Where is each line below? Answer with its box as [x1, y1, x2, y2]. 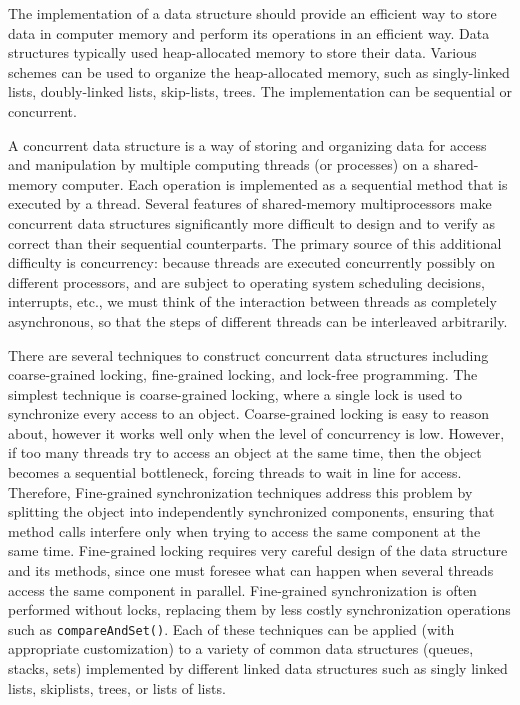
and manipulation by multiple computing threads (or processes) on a [8, 154, 430, 175]
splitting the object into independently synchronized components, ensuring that [8, 501, 495, 522]
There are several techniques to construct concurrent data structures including [8, 344, 489, 365]
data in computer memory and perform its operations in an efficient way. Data [8, 22, 490, 43]
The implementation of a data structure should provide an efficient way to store [8, 3, 497, 23]
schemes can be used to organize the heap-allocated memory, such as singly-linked [8, 61, 510, 82]
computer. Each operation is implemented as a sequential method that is [62, 173, 508, 194]
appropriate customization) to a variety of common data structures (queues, [8, 638, 474, 659]
